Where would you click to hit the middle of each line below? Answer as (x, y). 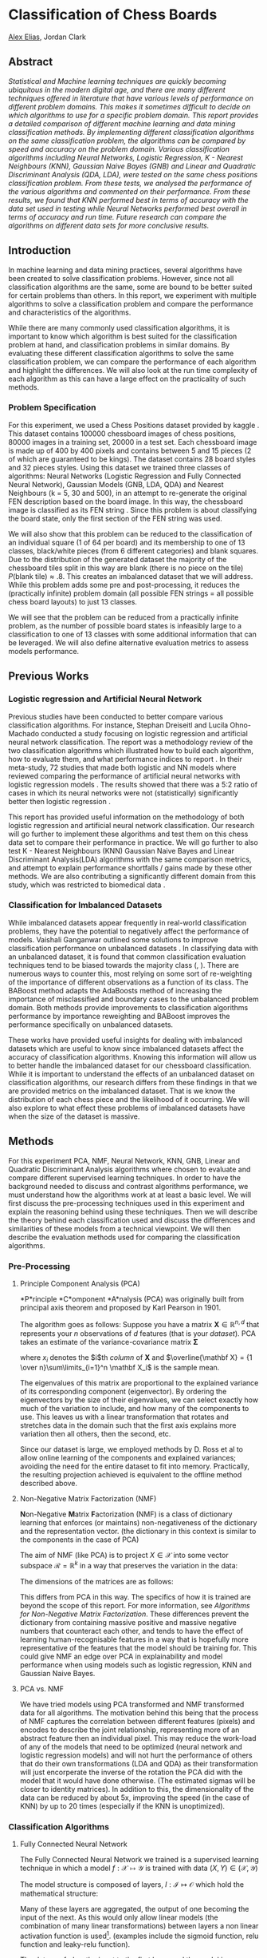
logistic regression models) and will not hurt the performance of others (136, 1755)
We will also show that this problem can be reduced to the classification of (130, 533)
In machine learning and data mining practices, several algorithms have (126, 270)
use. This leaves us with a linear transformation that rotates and (124, 1417)
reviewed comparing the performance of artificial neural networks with (124, 775)
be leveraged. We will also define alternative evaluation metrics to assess (129, 642)
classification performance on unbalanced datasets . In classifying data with (133, 948)
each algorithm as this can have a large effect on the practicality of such (127, 379)
